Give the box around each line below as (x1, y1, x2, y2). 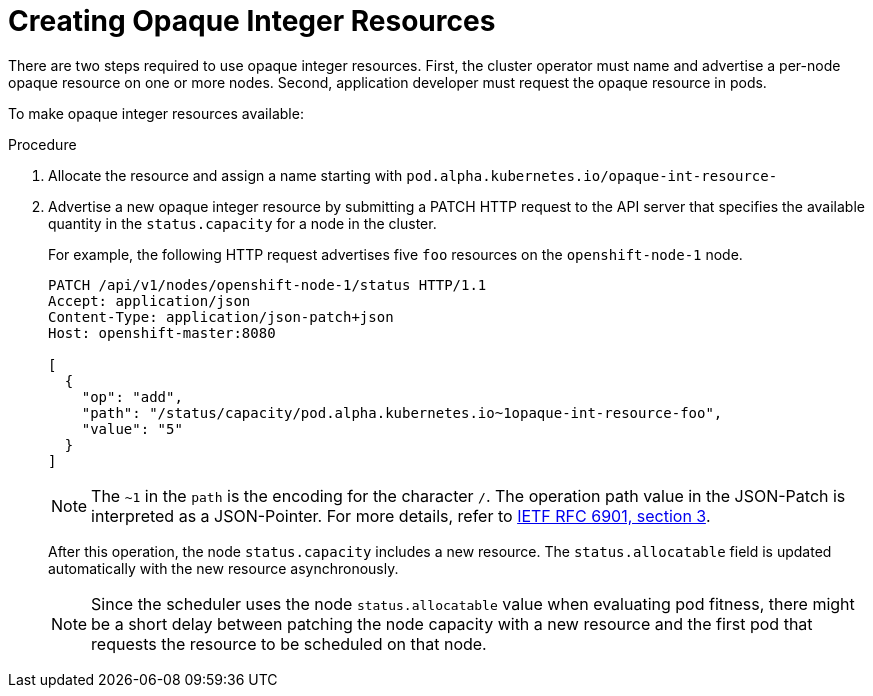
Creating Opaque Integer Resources (8, 4, 496, 38)
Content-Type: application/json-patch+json (48, 308, 394, 325)
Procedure (8, 135, 77, 153)
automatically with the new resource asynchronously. (48, 559, 399, 577)
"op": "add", (81, 388, 183, 405)
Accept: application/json (48, 292, 251, 309)
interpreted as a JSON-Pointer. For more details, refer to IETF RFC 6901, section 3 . (91, 505, 711, 526)
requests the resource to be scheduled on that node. (91, 633, 487, 654)
